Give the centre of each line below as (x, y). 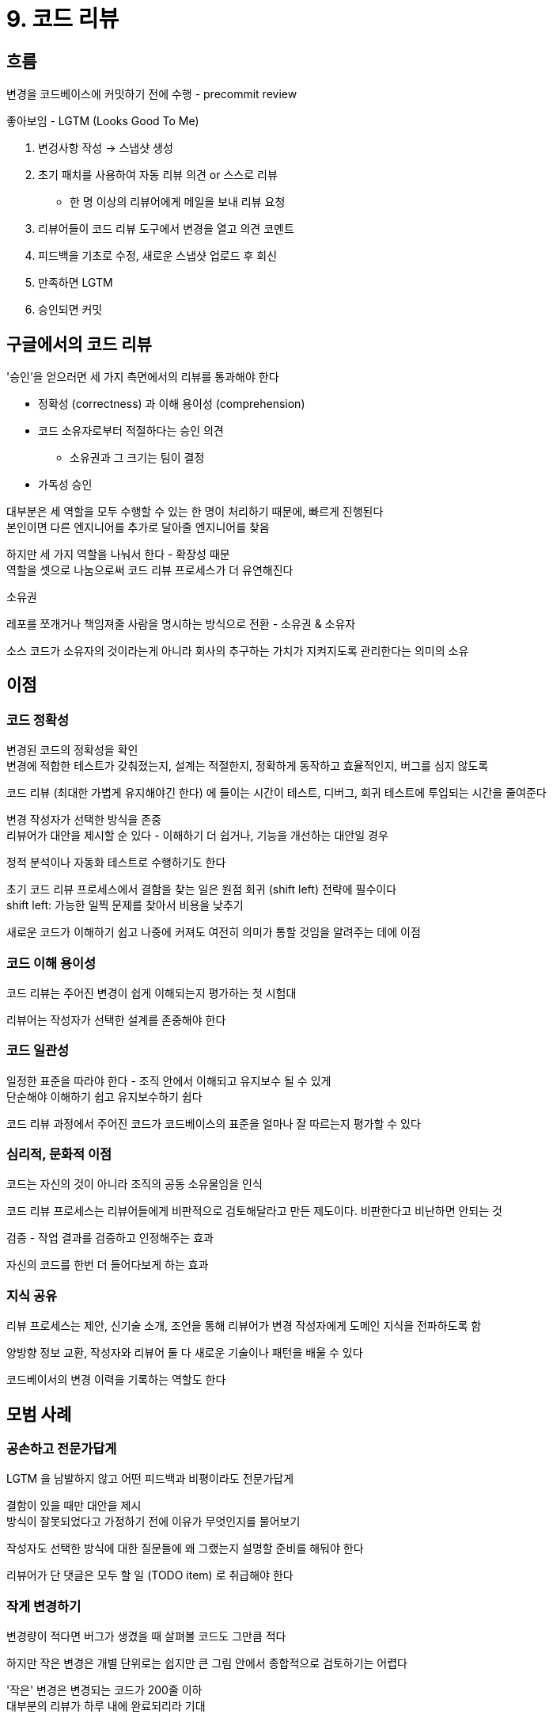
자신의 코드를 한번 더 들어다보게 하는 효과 (108, 1265)
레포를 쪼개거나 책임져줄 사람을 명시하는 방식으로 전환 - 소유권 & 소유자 (181, 624)
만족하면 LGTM (76, 283)
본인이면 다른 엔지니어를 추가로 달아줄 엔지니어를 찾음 (138, 528)
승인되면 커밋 (70, 310)
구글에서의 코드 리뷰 (79, 344)
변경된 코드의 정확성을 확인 (72, 750)
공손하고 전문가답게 (62, 1449)
